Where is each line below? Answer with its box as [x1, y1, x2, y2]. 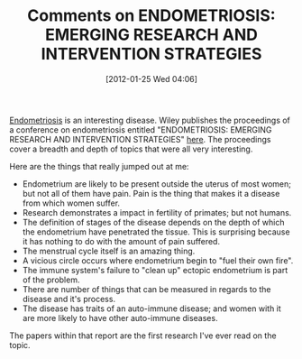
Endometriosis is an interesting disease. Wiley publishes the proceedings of [9, 115, 291, 125]
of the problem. [22, 274, 80, 285]
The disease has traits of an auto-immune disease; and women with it [22, 303, 281, 314]
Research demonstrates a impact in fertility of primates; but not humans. [22, 207, 292, 217]
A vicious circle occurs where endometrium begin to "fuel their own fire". [22, 254, 294, 266]
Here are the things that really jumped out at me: [9, 161, 189, 171]
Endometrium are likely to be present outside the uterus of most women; [22, 178, 291, 189]
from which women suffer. [22, 198, 120, 208]
